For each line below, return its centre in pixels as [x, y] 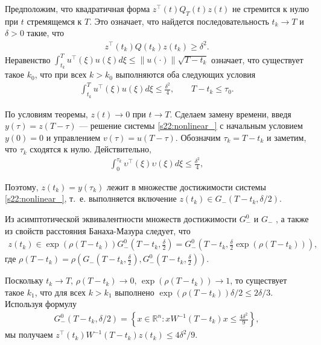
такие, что [46, 33]
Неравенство [28, 59]
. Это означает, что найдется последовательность [179, 21]
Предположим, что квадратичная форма [78, 8]
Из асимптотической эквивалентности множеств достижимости [121, 219]
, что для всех [60, 292]
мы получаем [29, 334]
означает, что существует [257, 59]
